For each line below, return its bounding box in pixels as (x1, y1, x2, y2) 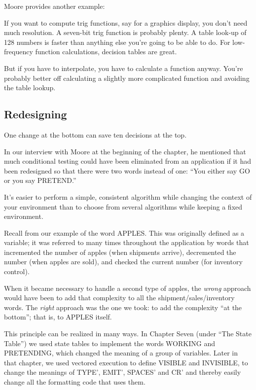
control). (4, 266, 30, 277)
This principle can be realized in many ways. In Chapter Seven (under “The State (4, 328, 252, 339)
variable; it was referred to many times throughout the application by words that (4, 237, 249, 248)
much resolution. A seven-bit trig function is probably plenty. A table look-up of (4, 27, 247, 37)
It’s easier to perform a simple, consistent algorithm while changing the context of (4, 191, 252, 202)
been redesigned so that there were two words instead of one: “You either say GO (4, 165, 250, 176)
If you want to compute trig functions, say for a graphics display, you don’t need (4, 17, 248, 28)
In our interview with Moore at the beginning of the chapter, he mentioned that (4, 146, 246, 156)
